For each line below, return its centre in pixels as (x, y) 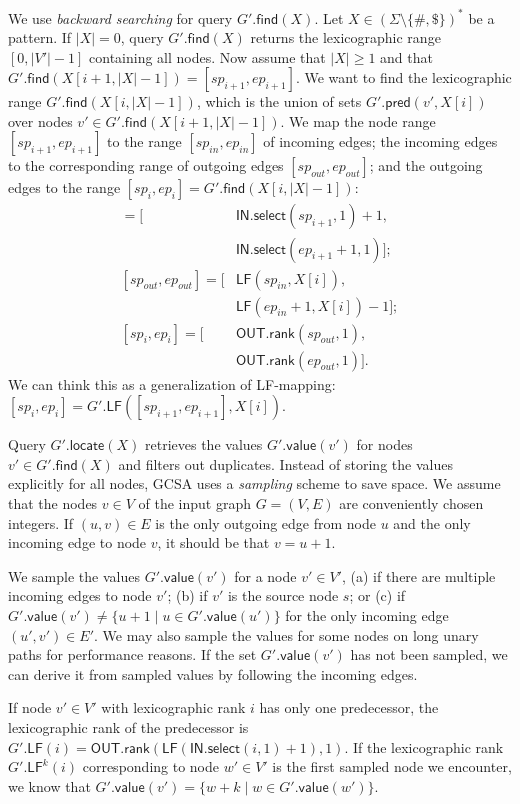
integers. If (41, 522)
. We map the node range (358, 120)
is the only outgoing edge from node (265, 522)
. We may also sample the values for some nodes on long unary (286, 634)
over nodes (40, 120)
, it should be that (213, 542)
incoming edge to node (77, 542)
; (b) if (187, 595)
